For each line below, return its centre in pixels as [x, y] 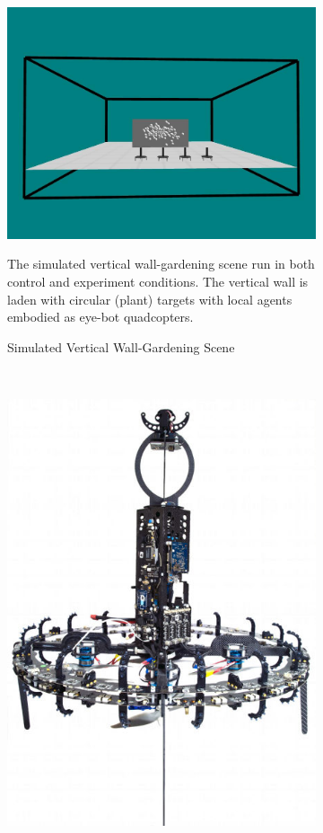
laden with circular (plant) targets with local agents [150, 299]
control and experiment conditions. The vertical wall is [158, 281]
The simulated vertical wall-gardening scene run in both [161, 264]
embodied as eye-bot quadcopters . [100, 317]
